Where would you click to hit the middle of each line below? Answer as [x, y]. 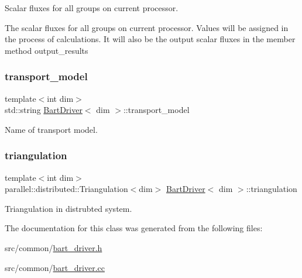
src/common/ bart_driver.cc [55, 267]
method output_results [47, 50]
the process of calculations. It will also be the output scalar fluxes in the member [150, 39]
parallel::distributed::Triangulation [66, 189]
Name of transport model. [51, 129]
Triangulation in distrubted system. [68, 208]
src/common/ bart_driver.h [54, 247]
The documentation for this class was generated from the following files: [134, 228]
